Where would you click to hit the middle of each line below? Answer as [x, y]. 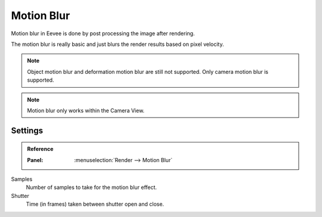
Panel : [35, 160]
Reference [40, 149]
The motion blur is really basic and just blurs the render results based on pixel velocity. [117, 44]
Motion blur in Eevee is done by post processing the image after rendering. [103, 33]
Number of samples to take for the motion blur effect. [92, 187]
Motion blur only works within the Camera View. [86, 110]
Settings [27, 130]
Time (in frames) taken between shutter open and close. [95, 204]
